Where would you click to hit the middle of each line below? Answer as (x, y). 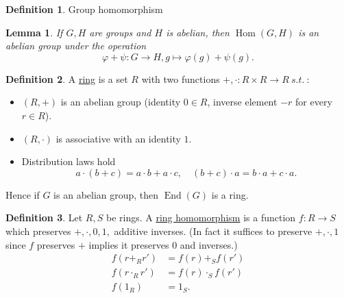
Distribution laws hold (69, 161)
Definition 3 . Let (44, 218)
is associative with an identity (118, 138)
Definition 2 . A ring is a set (67, 78)
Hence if (23, 194)
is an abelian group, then (106, 194)
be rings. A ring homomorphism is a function (201, 218)
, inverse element (242, 102)
